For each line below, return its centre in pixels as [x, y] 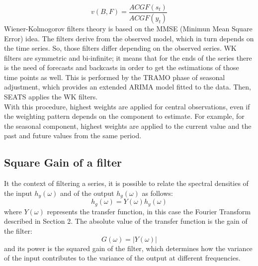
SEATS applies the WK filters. [51, 97]
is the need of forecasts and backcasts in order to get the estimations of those [122, 67]
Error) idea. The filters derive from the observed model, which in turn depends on [129, 38]
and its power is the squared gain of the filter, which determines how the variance [128, 248]
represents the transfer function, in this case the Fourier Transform [149, 211]
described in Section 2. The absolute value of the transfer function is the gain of [126, 221]
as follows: [157, 193]
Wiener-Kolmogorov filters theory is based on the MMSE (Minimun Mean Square [128, 28]
